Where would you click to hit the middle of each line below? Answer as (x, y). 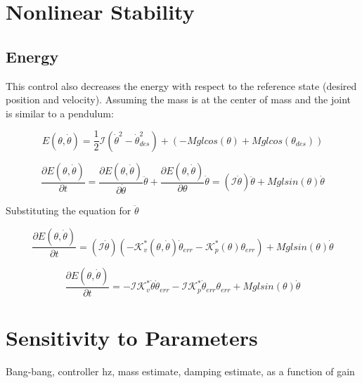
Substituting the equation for (69, 210)
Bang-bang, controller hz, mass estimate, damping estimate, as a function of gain (180, 371)
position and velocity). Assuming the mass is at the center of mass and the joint (179, 99)
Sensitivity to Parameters (132, 338)
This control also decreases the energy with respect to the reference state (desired (181, 85)
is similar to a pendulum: (60, 113)
